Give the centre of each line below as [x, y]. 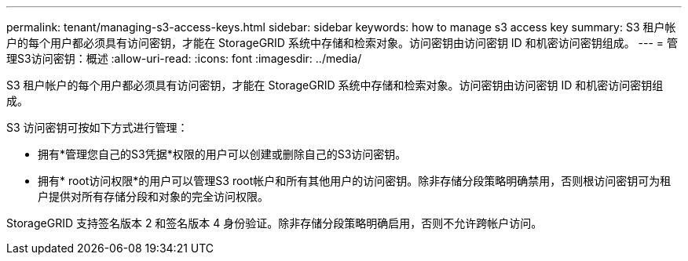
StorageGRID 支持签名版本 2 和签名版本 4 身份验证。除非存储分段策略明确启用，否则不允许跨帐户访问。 [274, 223]
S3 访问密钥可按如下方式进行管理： [97, 127]
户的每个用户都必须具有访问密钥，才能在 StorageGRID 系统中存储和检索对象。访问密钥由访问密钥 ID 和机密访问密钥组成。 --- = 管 [342, 43]
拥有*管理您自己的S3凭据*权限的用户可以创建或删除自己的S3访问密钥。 [222, 154]
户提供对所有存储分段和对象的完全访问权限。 [153, 196]
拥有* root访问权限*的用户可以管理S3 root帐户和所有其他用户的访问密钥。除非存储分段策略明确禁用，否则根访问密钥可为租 [355, 181]
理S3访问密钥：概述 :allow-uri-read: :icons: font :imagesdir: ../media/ [184, 58]
